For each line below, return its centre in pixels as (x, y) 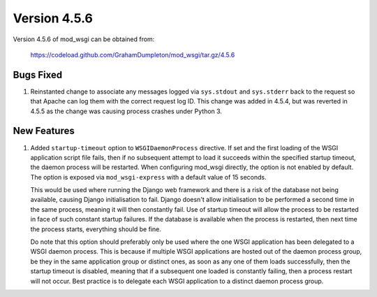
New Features (44, 131)
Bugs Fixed (38, 74)
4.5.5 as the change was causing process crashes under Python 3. (126, 111)
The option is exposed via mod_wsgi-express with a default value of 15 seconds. (148, 177)
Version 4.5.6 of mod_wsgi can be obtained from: (84, 39)
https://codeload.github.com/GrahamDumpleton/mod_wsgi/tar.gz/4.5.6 (133, 55)
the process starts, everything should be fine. (96, 229)
